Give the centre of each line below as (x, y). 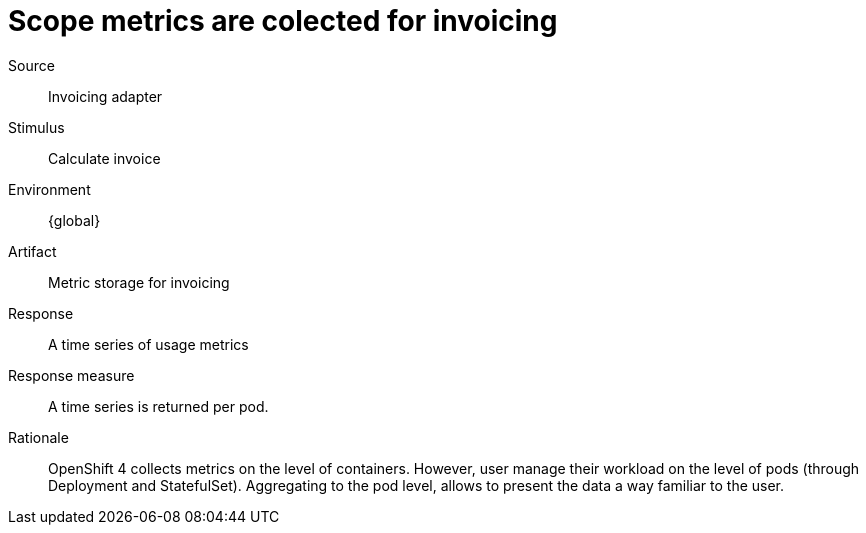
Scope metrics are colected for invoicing (283, 21)
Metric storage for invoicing (139, 282)
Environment (49, 189)
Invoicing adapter (105, 96)
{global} (74, 220)
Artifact (32, 251)
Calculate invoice (104, 158)
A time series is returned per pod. (158, 406)
